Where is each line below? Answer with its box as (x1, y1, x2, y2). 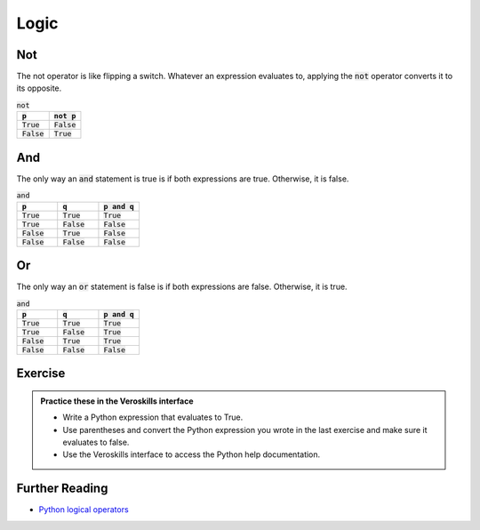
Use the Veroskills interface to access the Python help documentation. (62, 449, 321, 460)
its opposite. (16, 83, 62, 93)
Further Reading (16, 481, 108, 496)
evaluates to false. (62, 437, 130, 447)
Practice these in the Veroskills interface (40, 396, 195, 406)
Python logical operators (38, 504, 129, 515)
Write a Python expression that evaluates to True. (62, 412, 244, 422)
